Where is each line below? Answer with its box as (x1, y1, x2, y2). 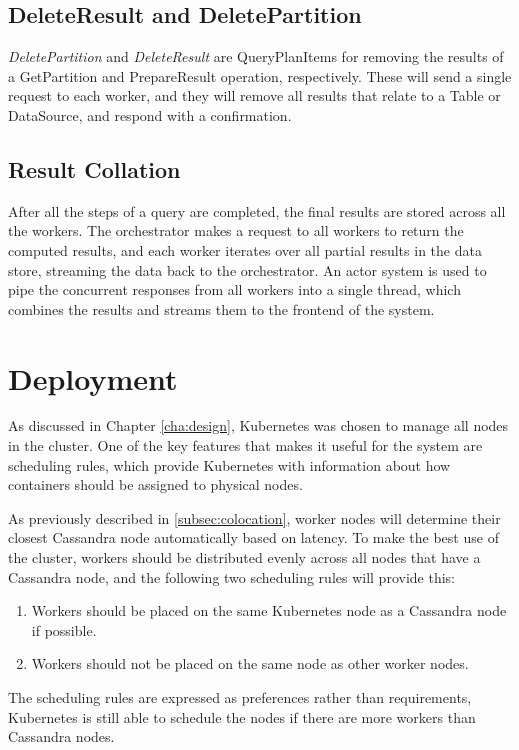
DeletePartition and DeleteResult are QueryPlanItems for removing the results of (8, 46, 504, 67)
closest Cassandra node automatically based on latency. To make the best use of (8, 527, 499, 548)
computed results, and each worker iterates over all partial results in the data (8, 239, 482, 260)
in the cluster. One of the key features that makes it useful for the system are (8, 435, 483, 456)
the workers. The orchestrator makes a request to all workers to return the (8, 220, 464, 241)
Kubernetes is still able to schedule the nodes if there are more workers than (8, 706, 476, 727)
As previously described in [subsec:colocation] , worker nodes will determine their (8, 507, 501, 528)
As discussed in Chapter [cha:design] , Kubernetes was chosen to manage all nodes (8, 415, 509, 436)
